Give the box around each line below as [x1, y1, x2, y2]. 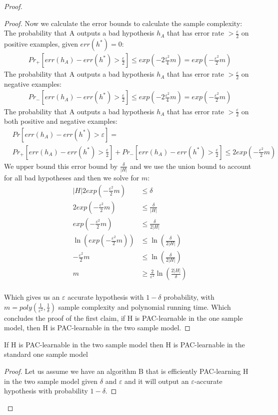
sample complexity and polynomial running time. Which [58, 301, 231, 312]
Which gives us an [4, 292, 60, 302]
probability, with [163, 292, 214, 302]
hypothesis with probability [4, 385, 88, 396]
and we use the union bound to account [129, 160, 251, 171]
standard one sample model [4, 349, 88, 359]
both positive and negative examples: [4, 116, 117, 126]
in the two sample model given [4, 375, 98, 386]
